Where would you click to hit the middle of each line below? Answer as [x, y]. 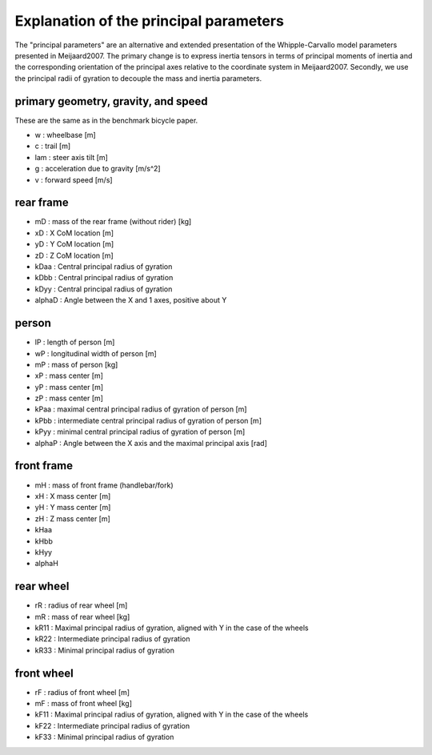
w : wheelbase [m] [65, 135]
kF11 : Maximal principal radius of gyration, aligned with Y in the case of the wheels [172, 715]
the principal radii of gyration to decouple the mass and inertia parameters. [138, 78]
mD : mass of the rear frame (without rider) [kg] [113, 222]
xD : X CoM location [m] [74, 233]
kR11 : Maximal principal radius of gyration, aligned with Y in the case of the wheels [172, 628]
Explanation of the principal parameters [149, 21]
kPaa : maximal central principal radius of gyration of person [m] [141, 409]
